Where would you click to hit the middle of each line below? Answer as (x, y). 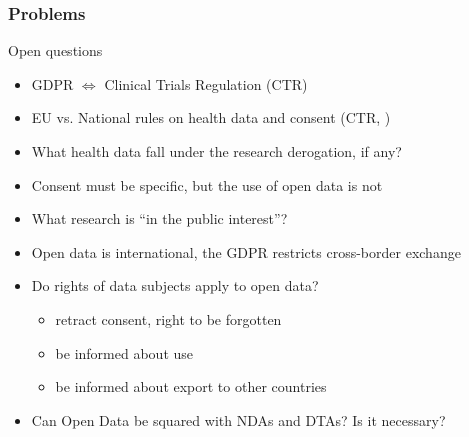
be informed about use (124, 352)
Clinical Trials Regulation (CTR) (206, 83)
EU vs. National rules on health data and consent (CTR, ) (211, 117)
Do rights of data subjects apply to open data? (175, 285)
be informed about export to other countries (191, 386)
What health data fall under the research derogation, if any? (216, 151)
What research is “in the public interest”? (159, 218)
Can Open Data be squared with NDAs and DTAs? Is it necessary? (238, 419)
